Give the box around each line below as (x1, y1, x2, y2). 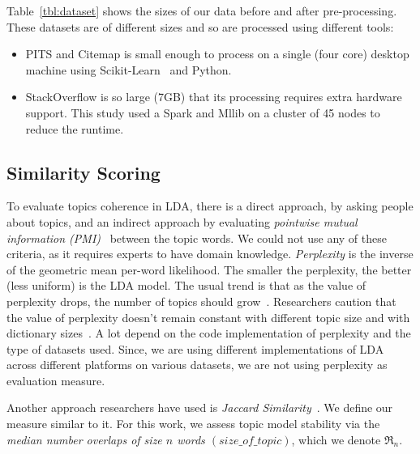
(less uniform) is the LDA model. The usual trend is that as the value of (6, 277, 366, 294)
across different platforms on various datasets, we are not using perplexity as (6, 356, 388, 373)
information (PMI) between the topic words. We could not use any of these (6, 229, 387, 246)
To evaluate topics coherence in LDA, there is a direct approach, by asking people (6, 197, 414, 214)
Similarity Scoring (6, 159, 161, 185)
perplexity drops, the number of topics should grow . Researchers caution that (6, 292, 396, 309)
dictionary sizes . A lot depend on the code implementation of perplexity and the (6, 325, 411, 342)
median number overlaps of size (6, 431, 162, 448)
